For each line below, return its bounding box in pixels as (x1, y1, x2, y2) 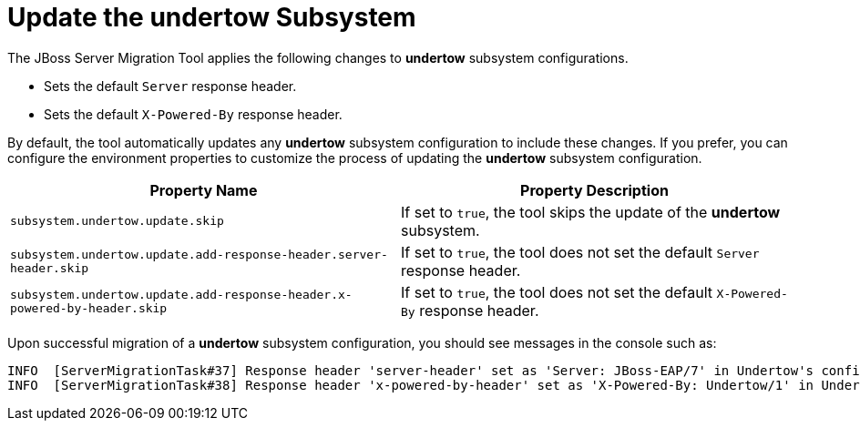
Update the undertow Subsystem (7, 2, 416, 33)
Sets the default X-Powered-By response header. (44, 106, 343, 122)
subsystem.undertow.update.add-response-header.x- (10, 287, 353, 301)
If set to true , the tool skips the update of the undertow (401, 202, 781, 221)
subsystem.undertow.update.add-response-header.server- (10, 247, 388, 261)
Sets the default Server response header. (44, 77, 297, 94)
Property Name (149, 180, 258, 199)
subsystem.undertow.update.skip (10, 214, 224, 229)
